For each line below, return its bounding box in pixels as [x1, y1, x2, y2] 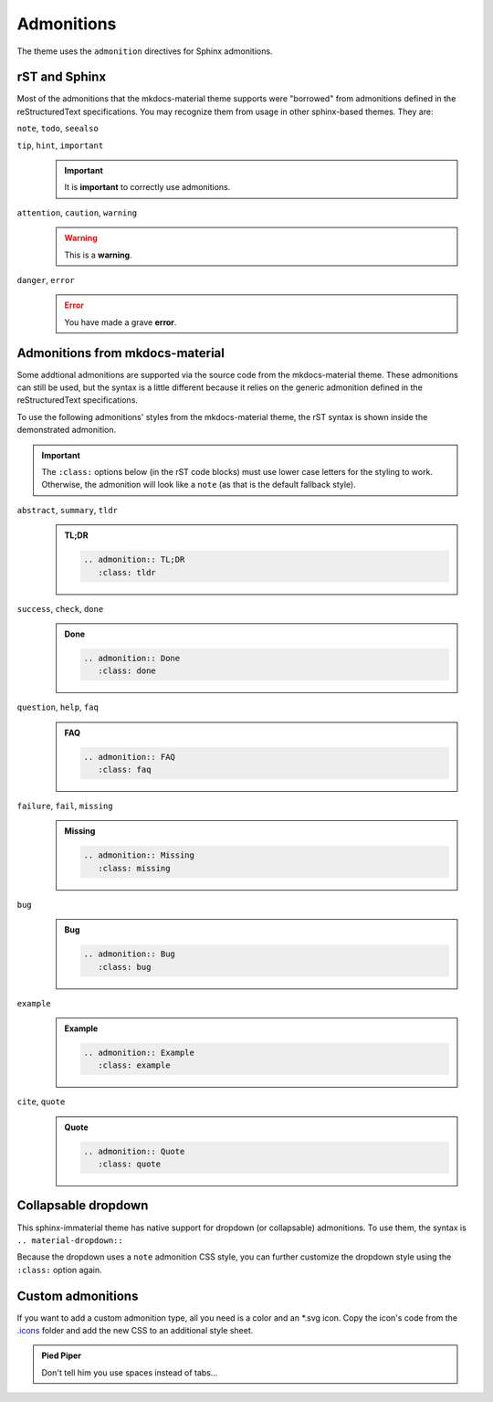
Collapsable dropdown [16, 1197, 149, 1214]
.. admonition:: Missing [83, 850, 195, 860]
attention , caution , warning [16, 206, 137, 218]
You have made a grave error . [64, 316, 177, 328]
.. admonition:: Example [83, 1047, 195, 1058]
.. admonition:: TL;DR [83, 554, 185, 565]
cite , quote [16, 1096, 66, 1107]
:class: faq [97, 764, 152, 775]
